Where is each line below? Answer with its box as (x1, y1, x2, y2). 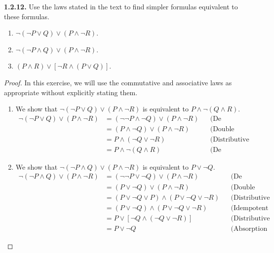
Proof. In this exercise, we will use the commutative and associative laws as (4, 77, 232, 87)
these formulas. (4, 11, 49, 21)
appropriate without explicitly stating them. (4, 87, 138, 97)
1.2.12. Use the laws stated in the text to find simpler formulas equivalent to (4, 1, 238, 11)
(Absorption (231, 225, 268, 232)
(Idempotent (231, 204, 269, 212)
